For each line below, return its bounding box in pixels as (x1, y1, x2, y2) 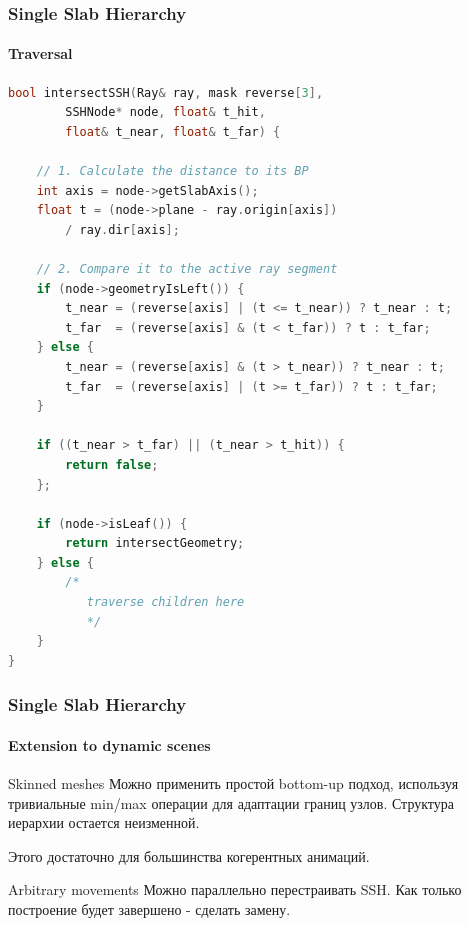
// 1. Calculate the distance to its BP (36, 164, 309, 179)
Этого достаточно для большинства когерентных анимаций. (8, 845, 370, 866)
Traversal (8, 43, 73, 64)
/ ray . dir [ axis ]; (65, 222, 180, 237)
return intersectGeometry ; (65, 536, 245, 551)
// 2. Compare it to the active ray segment (36, 261, 338, 276)
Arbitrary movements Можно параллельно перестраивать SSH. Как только (8, 879, 462, 900)
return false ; (65, 457, 159, 472)
